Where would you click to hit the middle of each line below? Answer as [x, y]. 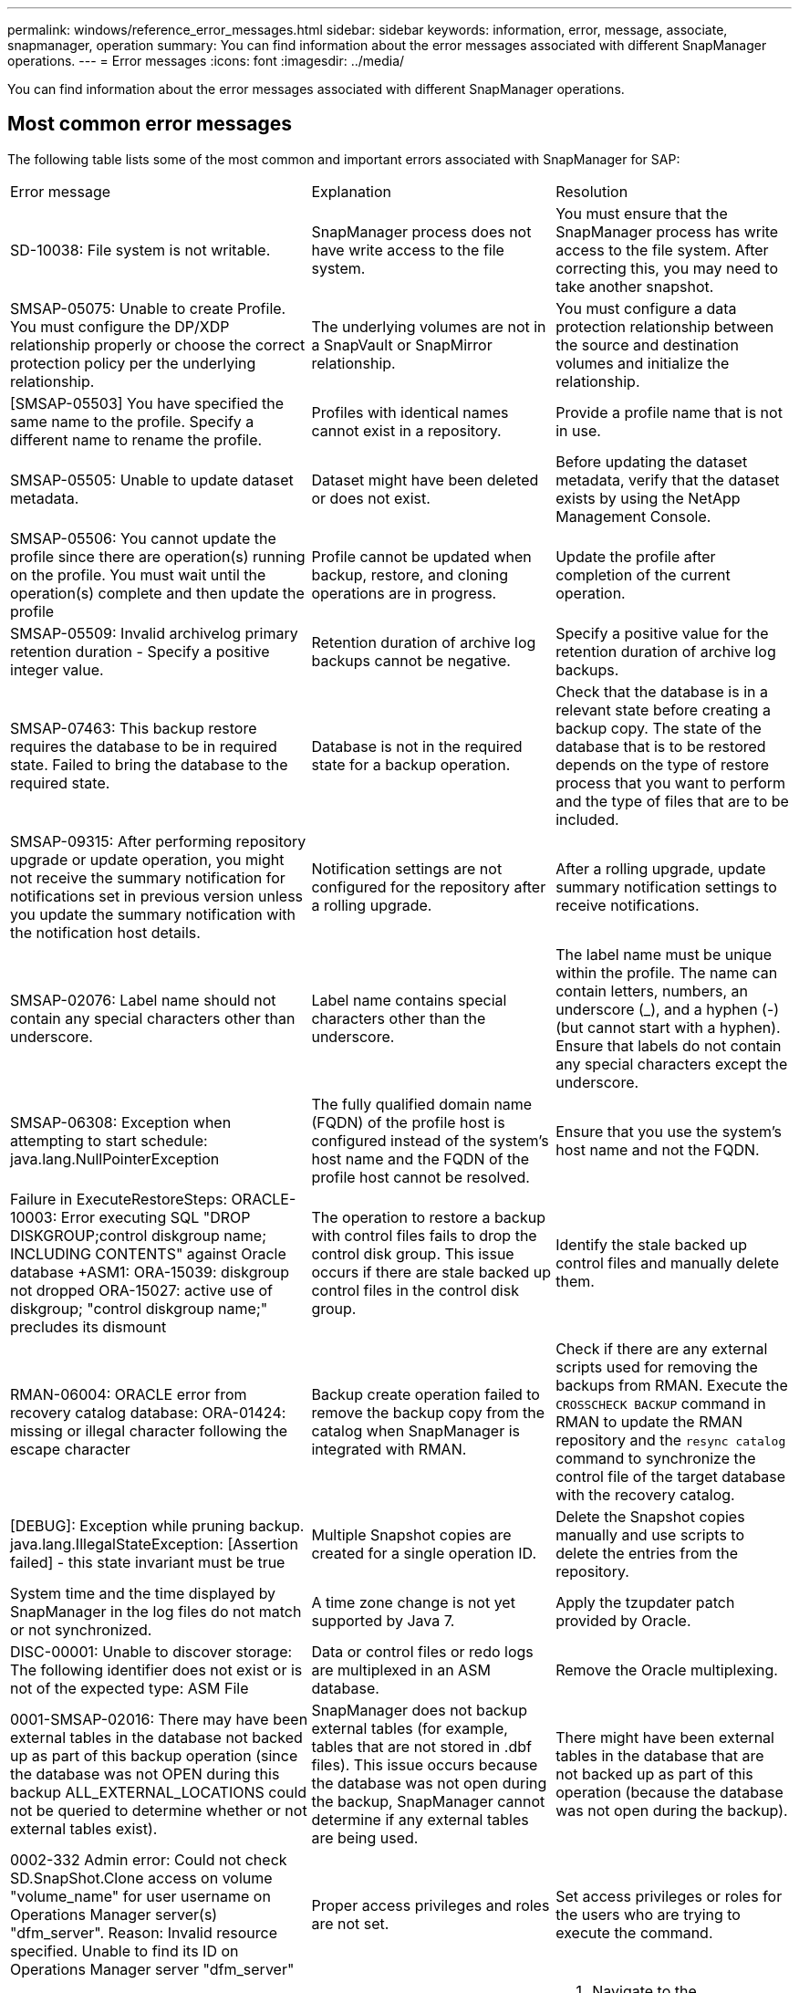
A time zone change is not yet [413, 1602]
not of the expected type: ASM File [130, 1688]
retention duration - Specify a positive [140, 651]
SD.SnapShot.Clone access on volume [141, 1878]
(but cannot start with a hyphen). [668, 1027]
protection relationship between [665, 326]
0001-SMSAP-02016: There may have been [159, 1719]
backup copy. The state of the [659, 728]
